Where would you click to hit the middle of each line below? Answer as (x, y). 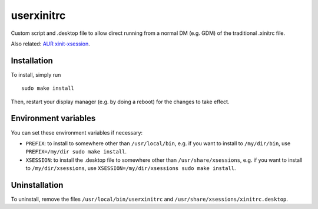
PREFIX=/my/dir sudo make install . (76, 152)
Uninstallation (37, 185)
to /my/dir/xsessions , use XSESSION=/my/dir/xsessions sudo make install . (131, 168)
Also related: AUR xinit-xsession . (51, 44)
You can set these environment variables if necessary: (77, 132)
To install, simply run (36, 74)
